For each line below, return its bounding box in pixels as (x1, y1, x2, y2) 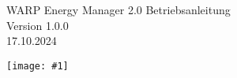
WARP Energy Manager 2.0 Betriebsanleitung (6, 2, 231, 17)
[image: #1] (6, 60, 69, 72)
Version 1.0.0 (6, 17, 69, 33)
